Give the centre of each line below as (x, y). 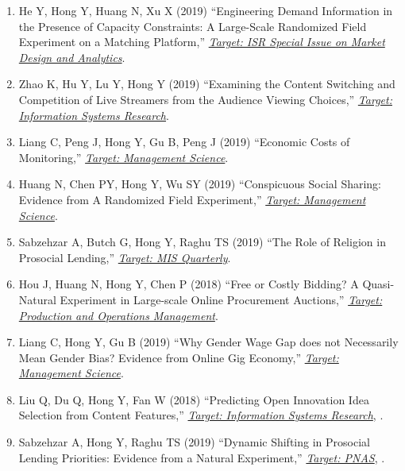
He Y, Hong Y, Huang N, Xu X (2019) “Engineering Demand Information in (206, 10)
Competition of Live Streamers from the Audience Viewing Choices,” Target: (205, 99)
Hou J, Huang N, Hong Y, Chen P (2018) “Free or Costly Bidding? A (189, 284)
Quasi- (378, 284)
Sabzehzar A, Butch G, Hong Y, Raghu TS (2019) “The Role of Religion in (202, 242)
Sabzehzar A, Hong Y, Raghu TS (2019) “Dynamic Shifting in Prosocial (194, 442)
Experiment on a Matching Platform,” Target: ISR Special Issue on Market (202, 42)
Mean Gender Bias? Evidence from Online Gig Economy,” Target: (179, 357)
